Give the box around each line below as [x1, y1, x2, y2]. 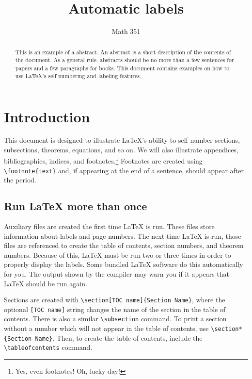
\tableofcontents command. [4, 342, 93, 352]
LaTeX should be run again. [4, 278, 87, 288]
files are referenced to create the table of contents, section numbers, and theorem [4, 240, 244, 250]
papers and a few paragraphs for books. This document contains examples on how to [15, 64, 230, 72]
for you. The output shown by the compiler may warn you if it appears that [4, 268, 230, 279]
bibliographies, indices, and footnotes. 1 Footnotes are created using [4, 154, 203, 165]
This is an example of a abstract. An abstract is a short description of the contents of [15, 48, 231, 56]
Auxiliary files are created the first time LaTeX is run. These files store [4, 221, 215, 231]
